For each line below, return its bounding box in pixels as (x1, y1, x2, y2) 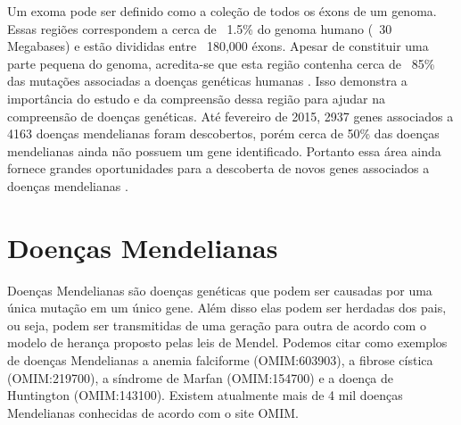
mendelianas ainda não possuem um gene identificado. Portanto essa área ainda (7, 141, 441, 160)
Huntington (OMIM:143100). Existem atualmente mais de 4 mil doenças (7, 386, 403, 404)
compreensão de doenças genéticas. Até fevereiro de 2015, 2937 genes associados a (7, 106, 454, 125)
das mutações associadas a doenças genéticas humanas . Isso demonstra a (7, 71, 407, 90)
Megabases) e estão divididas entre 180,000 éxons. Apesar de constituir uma (7, 37, 429, 55)
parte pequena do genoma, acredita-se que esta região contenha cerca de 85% (7, 54, 435, 72)
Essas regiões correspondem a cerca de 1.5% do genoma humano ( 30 (7, 19, 392, 37)
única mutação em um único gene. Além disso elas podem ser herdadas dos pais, (7, 298, 447, 317)
